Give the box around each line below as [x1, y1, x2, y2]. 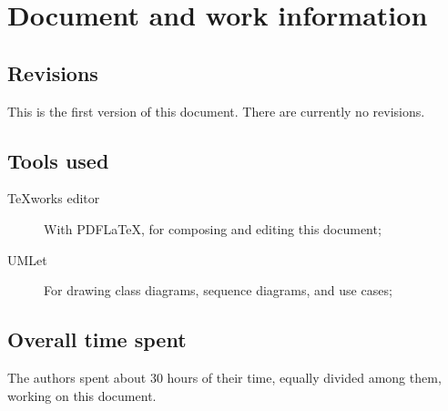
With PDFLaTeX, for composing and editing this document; [44, 219, 382, 238]
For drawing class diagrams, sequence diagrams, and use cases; [44, 281, 392, 300]
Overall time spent [7, 325, 187, 354]
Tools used [7, 146, 109, 174]
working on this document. [7, 385, 157, 405]
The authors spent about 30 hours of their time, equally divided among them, [7, 367, 442, 386]
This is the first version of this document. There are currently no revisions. [7, 101, 425, 120]
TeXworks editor [7, 189, 100, 208]
